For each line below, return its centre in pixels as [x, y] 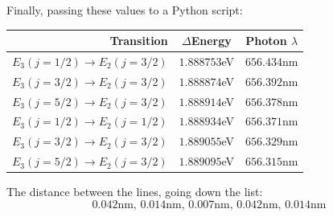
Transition [139, 41]
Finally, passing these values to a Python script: [125, 10]
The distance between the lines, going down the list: [135, 192]
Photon [266, 41]
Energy [211, 41]
